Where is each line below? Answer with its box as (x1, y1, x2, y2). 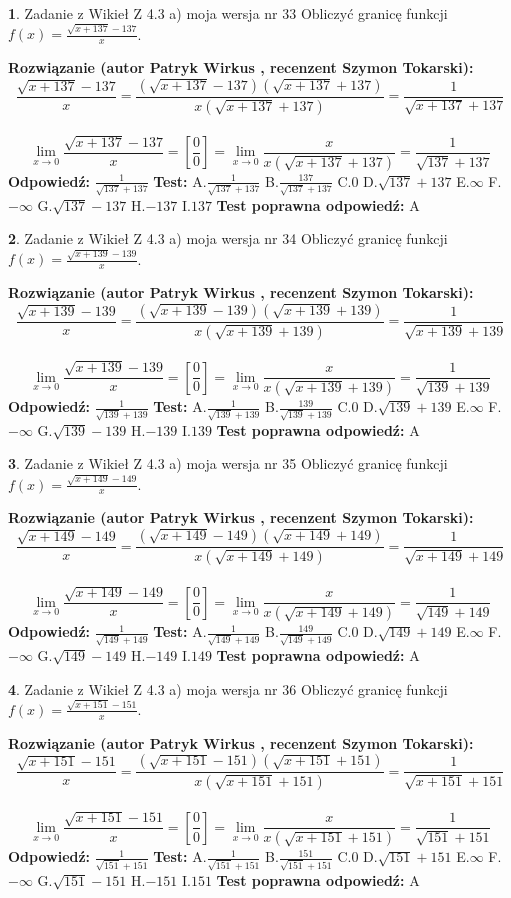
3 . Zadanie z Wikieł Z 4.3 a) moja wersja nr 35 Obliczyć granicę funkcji (8, 453, 448, 474)
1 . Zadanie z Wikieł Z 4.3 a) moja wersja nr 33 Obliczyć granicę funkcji (8, 3, 448, 23)
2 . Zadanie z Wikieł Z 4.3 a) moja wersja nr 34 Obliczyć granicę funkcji (8, 228, 448, 249)
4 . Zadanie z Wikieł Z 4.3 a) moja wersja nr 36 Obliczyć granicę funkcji (8, 678, 448, 699)
